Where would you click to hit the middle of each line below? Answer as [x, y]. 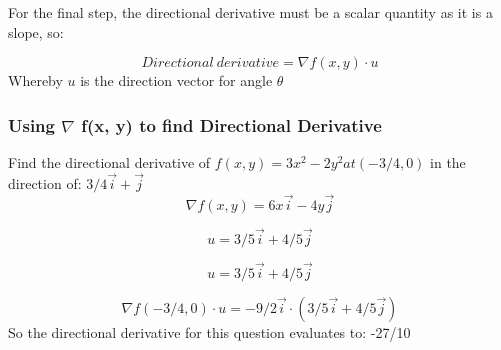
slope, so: [36, 31]
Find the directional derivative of [109, 162]
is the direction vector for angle [176, 80]
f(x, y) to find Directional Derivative [231, 124]
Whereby [35, 80]
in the [448, 162]
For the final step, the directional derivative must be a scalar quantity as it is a [250, 12]
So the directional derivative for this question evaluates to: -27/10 [209, 332]
